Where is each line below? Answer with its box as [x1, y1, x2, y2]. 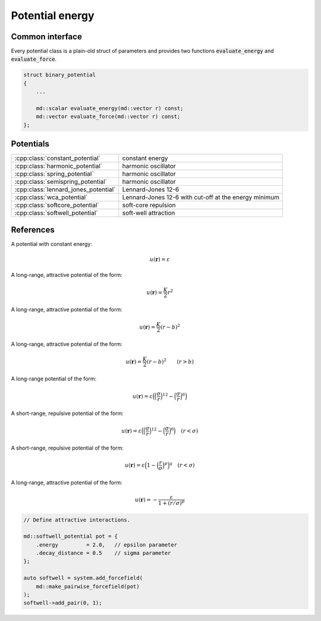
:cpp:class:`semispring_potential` [14, 177, 107, 186]
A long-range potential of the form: [11, 375, 97, 382]
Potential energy [11, 9, 95, 22]
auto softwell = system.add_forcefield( [23, 575, 143, 582]
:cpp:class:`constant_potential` [14, 154, 101, 163]
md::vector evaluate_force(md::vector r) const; [36, 113, 181, 120]
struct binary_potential [23, 71, 96, 79]
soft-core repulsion [122, 201, 176, 210]
